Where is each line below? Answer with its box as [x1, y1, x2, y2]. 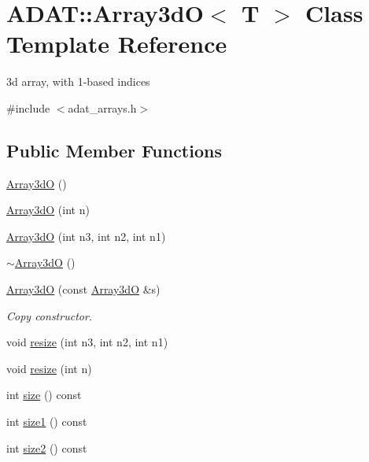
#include [6, 99, 50, 116]
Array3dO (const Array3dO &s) [6, 281, 161, 298]
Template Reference [6, 28, 227, 60]
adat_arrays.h [68, 99, 137, 116]
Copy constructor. [6, 307, 93, 323]
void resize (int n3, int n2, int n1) [6, 334, 168, 350]
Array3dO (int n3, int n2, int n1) [6, 227, 166, 244]
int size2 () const [6, 439, 87, 456]
